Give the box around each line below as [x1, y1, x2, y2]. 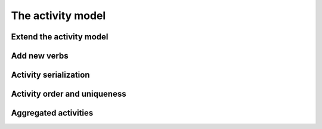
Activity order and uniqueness [11, 89, 126, 99]
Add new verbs [11, 51, 69, 61]
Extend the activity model [11, 32, 109, 42]
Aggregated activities [11, 108, 94, 118]
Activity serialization [11, 70, 90, 80]
